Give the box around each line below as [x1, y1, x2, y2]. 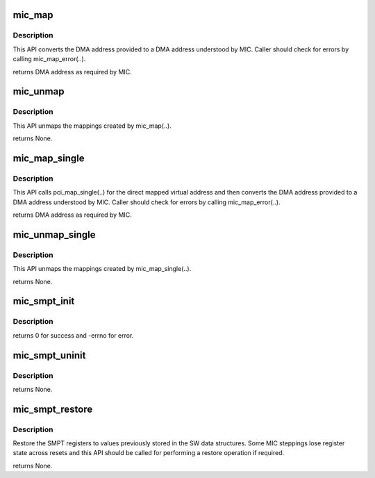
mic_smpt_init [12, 295, 75, 307]
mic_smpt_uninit [12, 349, 86, 361]
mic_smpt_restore [12, 403, 93, 415]
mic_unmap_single [12, 229, 96, 240]
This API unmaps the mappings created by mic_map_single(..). [12, 265, 192, 273]
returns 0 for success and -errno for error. [12, 331, 134, 340]
